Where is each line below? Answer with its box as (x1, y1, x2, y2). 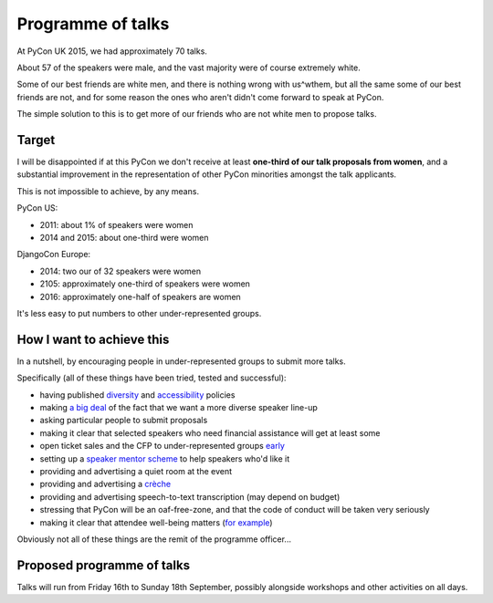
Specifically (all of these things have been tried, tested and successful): (16, 372, 287, 383)
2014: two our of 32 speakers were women (39, 265, 201, 276)
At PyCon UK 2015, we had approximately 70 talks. (16, 46, 207, 57)
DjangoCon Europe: (16, 249, 91, 260)
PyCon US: (16, 203, 58, 213)
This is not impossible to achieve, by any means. (16, 185, 200, 196)
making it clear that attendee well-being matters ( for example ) (39, 516, 273, 528)
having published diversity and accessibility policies (39, 389, 236, 400)
